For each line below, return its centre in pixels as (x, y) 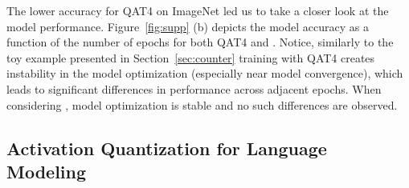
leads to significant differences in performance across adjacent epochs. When (194, 88)
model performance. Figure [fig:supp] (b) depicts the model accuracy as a (188, 26)
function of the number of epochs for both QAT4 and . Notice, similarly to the (200, 42)
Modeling (47, 171)
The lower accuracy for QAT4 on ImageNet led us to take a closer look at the (198, 10)
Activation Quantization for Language (167, 148)
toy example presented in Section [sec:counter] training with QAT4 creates (191, 57)
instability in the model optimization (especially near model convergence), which (205, 73)
